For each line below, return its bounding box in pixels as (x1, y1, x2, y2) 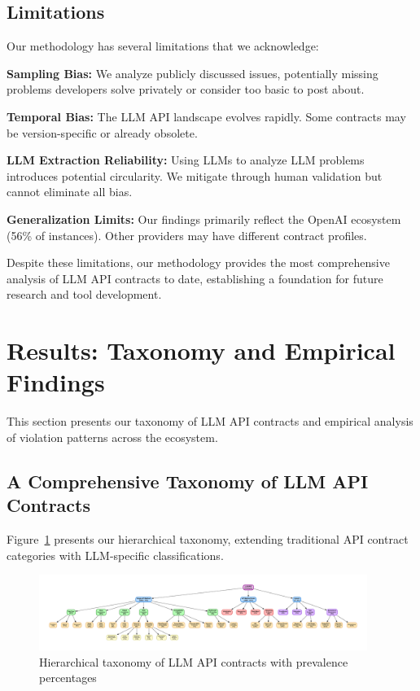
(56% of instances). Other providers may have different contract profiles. (7, 226, 367, 243)
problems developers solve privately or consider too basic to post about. (7, 81, 365, 98)
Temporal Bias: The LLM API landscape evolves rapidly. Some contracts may (7, 107, 406, 125)
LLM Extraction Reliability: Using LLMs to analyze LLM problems (7, 151, 365, 168)
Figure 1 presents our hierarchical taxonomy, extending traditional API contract (7, 531, 409, 548)
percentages (39, 669, 97, 686)
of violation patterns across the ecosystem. (7, 428, 218, 445)
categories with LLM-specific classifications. (7, 546, 224, 563)
